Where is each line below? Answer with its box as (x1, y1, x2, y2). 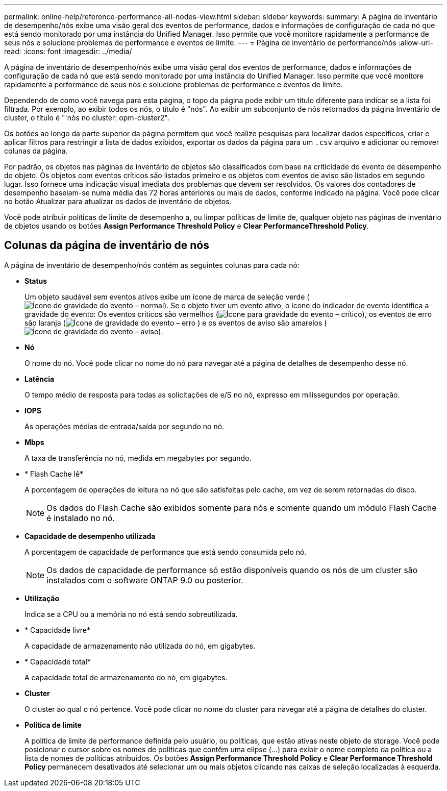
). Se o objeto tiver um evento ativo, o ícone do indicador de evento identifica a (164, 301, 429, 310)
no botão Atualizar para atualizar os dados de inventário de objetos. (4, 197, 232, 206)
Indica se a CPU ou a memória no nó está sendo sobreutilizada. (24, 609, 238, 619)
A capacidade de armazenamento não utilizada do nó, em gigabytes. (24, 641, 256, 650)
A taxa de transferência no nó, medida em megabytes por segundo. (24, 453, 252, 462)
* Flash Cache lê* (24, 469, 84, 478)
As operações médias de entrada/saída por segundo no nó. (24, 422, 225, 431)
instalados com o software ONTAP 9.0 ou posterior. (46, 575, 243, 585)
